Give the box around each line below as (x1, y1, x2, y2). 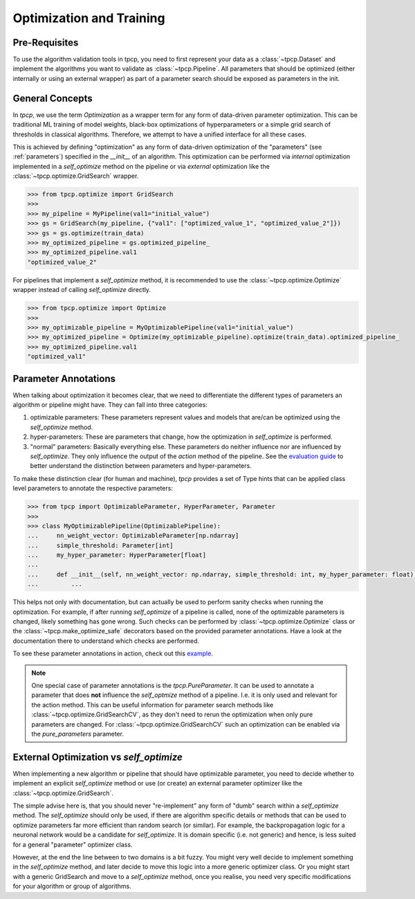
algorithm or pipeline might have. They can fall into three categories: (12, 401, 207, 409)
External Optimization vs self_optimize (12, 751, 183, 763)
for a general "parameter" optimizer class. (12, 840, 133, 848)
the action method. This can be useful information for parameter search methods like (31, 700, 274, 709)
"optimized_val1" (27, 353, 86, 361)
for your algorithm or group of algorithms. (12, 882, 131, 891)
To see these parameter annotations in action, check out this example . (12, 649, 214, 657)
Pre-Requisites (12, 37, 79, 48)
